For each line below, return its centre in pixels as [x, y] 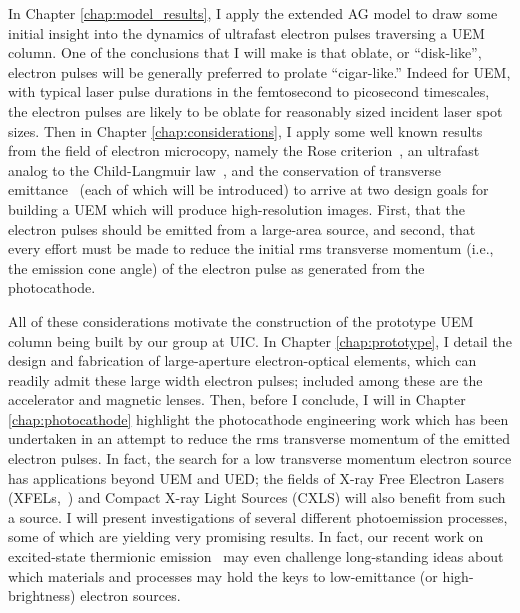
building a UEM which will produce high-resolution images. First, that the [236, 208]
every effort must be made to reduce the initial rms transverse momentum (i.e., [251, 248]
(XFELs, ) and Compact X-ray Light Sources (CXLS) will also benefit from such [257, 497]
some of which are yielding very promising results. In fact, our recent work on [246, 536]
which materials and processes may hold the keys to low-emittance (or [223, 575]
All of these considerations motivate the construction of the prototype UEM [241, 320]
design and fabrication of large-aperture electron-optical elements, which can [242, 360]
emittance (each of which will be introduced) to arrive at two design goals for [248, 189]
